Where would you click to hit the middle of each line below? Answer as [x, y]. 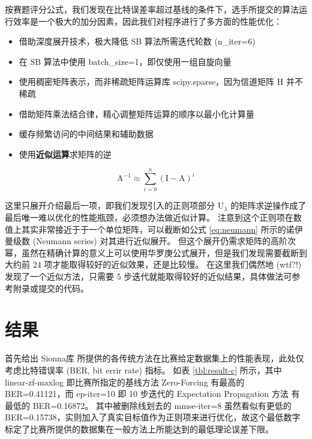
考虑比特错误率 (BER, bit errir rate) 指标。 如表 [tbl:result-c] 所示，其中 [143, 370]
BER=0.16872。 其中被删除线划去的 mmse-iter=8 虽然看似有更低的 [162, 405]
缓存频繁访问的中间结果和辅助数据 [86, 134]
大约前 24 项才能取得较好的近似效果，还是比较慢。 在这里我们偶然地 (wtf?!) [153, 264]
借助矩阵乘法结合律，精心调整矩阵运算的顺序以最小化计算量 [136, 113]
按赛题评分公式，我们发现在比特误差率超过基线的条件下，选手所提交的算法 [152, 9]
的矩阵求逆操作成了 [268, 205]
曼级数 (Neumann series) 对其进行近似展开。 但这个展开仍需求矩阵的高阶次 [151, 241]
